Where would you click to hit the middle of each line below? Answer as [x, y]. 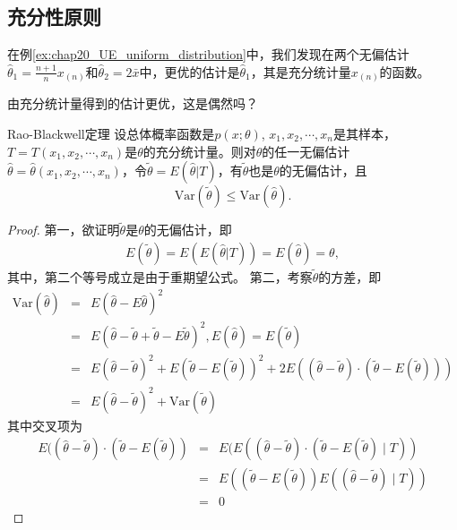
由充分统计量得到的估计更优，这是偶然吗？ [133, 103]
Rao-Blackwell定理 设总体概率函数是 [111, 133]
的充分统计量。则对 [199, 151]
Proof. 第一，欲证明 [64, 230]
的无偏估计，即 [188, 230]
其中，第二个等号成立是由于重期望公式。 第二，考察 [160, 277]
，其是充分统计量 [301, 71]
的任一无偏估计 [306, 151]
